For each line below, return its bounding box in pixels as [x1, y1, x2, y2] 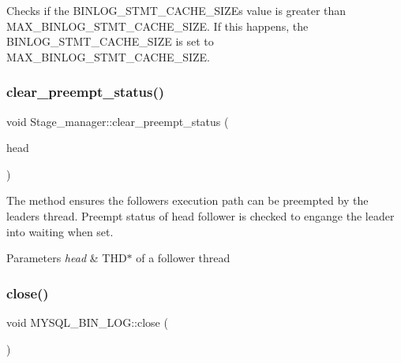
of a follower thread [136, 250, 230, 266]
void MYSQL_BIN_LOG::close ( [6, 313, 168, 330]
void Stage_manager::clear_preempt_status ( [6, 113, 229, 129]
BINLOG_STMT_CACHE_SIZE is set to [6, 33, 214, 50]
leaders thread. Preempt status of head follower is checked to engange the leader [6, 207, 395, 224]
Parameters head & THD [6, 250, 127, 266]
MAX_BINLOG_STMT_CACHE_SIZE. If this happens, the [6, 17, 309, 34]
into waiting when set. [6, 223, 114, 239]
